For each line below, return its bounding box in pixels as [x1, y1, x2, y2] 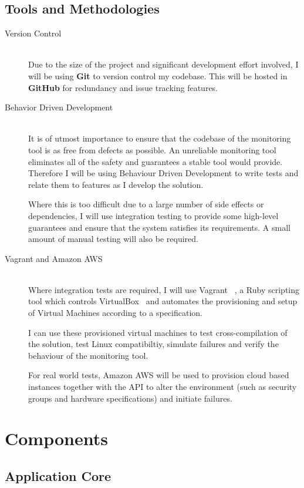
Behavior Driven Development [5, 101, 113, 113]
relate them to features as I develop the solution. [28, 178, 204, 190]
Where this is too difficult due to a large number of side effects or [28, 198, 264, 210]
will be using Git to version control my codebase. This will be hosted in [28, 69, 288, 82]
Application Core [5, 467, 112, 484]
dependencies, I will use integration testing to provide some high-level [28, 209, 279, 221]
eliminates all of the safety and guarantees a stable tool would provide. [28, 155, 283, 167]
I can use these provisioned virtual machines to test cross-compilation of [28, 326, 288, 338]
